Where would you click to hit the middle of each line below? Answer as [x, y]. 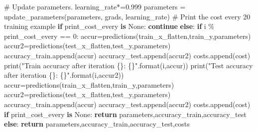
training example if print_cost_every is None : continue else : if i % [109, 26]
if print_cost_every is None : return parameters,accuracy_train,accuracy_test [125, 114]
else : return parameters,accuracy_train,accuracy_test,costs [97, 124]
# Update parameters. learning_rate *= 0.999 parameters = [95, 6]
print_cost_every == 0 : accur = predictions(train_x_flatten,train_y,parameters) [128, 36]
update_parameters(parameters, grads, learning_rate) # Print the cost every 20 [127, 16]
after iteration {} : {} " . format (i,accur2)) [64, 75]
